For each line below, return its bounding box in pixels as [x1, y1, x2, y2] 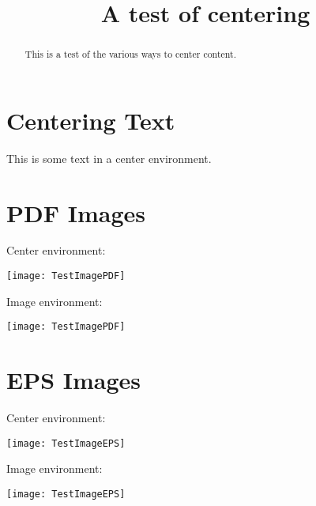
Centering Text [6, 104, 175, 136]
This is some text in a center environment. [6, 149, 212, 166]
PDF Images [6, 196, 145, 228]
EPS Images [6, 364, 141, 396]
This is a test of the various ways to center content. [24, 47, 237, 61]
